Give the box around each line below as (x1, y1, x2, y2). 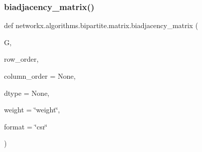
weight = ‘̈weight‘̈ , (4, 104, 60, 115)
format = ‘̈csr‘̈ (4, 121, 48, 131)
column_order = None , (4, 71, 76, 81)
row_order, (4, 54, 39, 64)
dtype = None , (4, 87, 50, 98)
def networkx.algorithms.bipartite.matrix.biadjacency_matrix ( (4, 20, 198, 31)
